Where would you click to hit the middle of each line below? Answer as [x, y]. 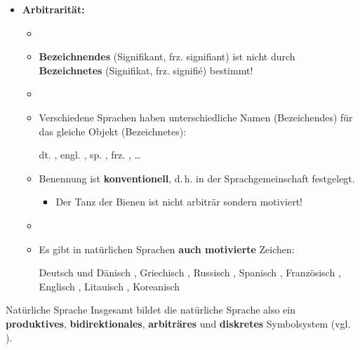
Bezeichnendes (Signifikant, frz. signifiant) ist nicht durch [167, 56]
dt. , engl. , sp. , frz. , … [90, 155]
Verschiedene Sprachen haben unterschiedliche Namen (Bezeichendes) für [196, 117]
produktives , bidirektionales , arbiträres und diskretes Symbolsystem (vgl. [178, 323]
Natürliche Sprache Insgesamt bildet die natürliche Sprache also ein [151, 310]
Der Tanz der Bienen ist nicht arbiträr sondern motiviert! [179, 202]
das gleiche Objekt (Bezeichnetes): [113, 131]
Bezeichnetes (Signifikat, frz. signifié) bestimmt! [146, 70]
